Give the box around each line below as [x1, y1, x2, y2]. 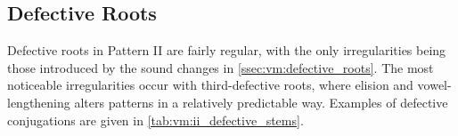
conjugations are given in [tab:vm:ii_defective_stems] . [7, 110, 304, 129]
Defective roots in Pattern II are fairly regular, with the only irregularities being [7, 41, 446, 60]
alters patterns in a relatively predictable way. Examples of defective [74, 92, 448, 111]
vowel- [417, 76, 452, 94]
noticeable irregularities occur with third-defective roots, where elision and [7, 76, 413, 94]
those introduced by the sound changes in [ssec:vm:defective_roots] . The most [7, 58, 434, 76]
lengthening [7, 92, 70, 111]
